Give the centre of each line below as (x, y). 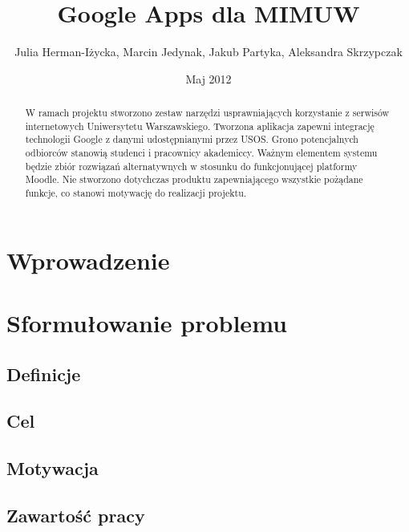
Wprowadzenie (88, 260)
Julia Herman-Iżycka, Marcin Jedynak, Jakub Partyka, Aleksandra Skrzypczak (209, 52)
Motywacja (53, 468)
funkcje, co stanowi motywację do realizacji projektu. (136, 193)
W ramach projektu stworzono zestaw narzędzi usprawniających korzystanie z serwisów (207, 113)
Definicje (44, 374)
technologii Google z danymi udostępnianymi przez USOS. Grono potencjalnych (192, 139)
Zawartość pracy (76, 515)
